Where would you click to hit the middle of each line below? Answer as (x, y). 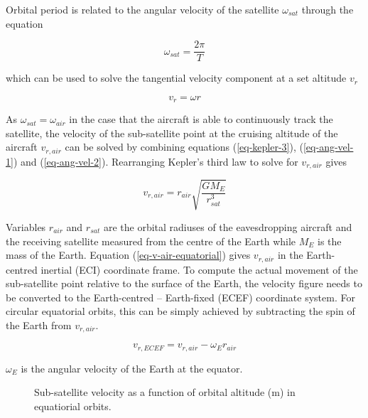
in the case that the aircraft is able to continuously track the (201, 119)
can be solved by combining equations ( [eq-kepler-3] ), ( (184, 147)
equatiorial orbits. (73, 406)
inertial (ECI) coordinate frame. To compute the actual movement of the (199, 269)
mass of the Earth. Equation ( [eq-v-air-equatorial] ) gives (128, 255)
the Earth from (39, 325)
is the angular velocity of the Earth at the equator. (132, 368)
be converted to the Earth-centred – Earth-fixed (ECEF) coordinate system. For (180, 297)
